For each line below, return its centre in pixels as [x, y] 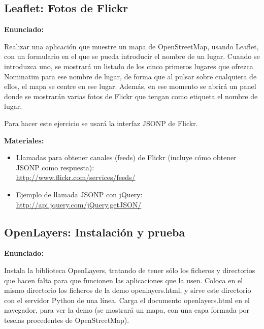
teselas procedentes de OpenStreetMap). [67, 320]
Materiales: [24, 140]
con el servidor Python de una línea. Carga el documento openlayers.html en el [127, 300]
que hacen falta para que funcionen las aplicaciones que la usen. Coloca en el [124, 280]
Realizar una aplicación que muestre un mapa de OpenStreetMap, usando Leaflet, [131, 46]
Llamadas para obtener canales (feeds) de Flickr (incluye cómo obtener [126, 157]
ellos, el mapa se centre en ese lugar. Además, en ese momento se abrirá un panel [130, 86]
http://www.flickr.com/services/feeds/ [76, 177]
